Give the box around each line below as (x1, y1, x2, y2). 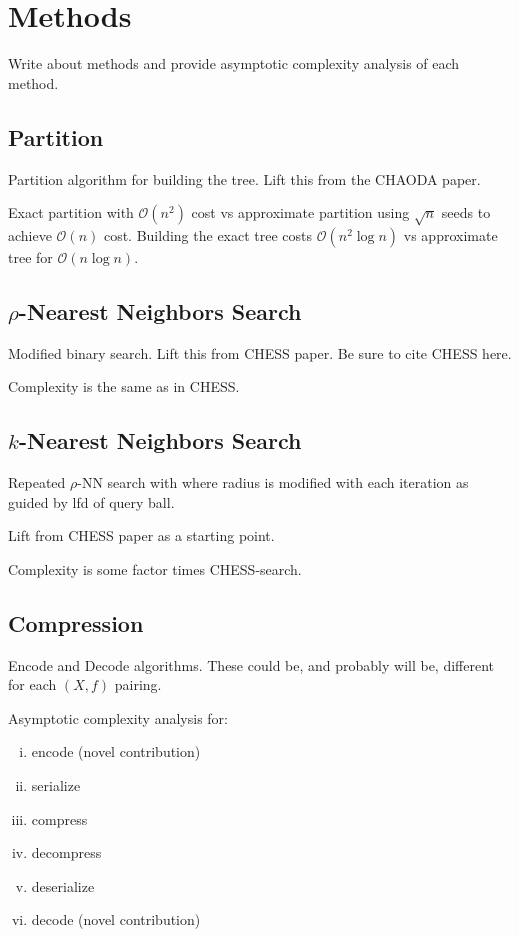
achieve (8, 224, 52, 245)
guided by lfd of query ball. (8, 491, 175, 512)
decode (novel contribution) (31, 909, 201, 930)
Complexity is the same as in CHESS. (8, 376, 240, 397)
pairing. (114, 674, 162, 695)
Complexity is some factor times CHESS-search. (8, 558, 302, 579)
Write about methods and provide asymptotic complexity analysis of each (8, 53, 460, 74)
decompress (31, 842, 102, 863)
